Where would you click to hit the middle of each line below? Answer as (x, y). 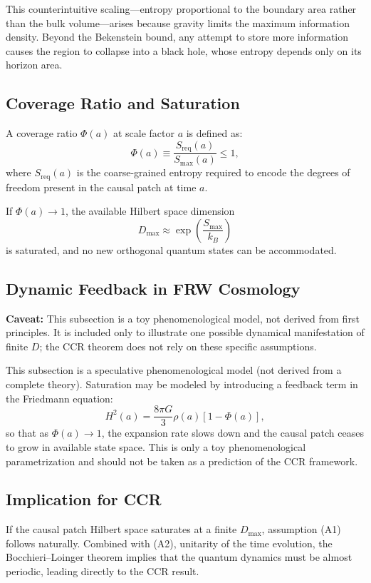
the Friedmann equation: (59, 398)
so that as (27, 433)
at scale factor (143, 133)
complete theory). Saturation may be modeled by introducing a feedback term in (182, 384)
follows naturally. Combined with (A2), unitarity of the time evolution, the (169, 543)
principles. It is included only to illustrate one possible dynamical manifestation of (185, 332)
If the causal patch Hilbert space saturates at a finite (121, 529)
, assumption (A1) (301, 529)
